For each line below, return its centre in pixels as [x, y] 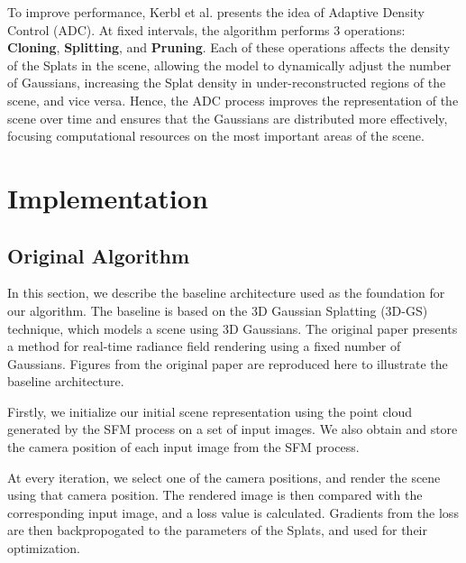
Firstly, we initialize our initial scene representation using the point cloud [210, 411]
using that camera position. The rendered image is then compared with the [215, 495]
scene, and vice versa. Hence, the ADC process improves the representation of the [233, 100]
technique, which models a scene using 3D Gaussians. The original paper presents [233, 328]
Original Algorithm [99, 255]
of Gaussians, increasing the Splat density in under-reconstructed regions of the [227, 83]
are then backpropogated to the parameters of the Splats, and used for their [217, 530]
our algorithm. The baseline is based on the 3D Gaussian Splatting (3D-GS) [218, 310]
